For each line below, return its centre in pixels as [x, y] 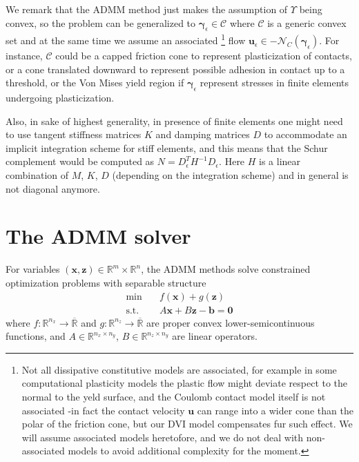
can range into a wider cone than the [275, 410]
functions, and [36, 336]
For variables [33, 269]
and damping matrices [203, 134]
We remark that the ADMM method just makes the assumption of [147, 9]
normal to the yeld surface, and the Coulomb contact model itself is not [174, 396]
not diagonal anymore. [53, 188]
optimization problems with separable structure [106, 282]
